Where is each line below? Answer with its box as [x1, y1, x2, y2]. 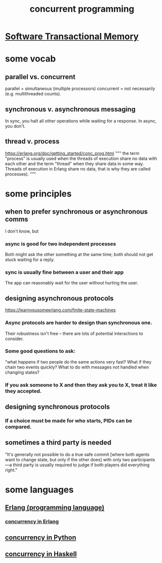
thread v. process [5, 137, 60, 146]
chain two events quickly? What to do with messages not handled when [5, 364, 149, 370]
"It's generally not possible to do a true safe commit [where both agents [5, 451, 150, 457]
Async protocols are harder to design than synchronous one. [5, 319, 152, 326]
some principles [5, 188, 72, 199]
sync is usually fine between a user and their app [5, 269, 124, 276]
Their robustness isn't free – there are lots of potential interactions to [5, 330, 143, 336]
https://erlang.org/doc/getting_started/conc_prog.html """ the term [5, 150, 140, 156]
